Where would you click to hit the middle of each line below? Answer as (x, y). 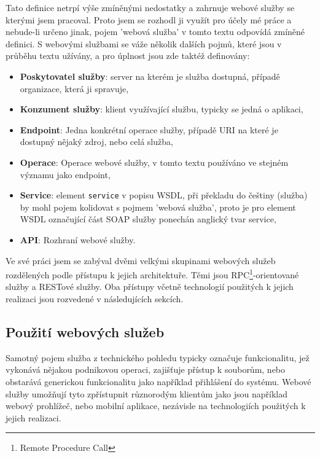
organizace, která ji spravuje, (74, 88)
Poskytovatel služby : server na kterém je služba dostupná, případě (150, 76)
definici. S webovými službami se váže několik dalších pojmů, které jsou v (144, 43)
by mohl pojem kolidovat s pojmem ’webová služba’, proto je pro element (158, 207)
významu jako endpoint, (65, 174)
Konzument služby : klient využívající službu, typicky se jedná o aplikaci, (162, 109)
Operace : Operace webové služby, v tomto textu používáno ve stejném (154, 162)
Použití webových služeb (85, 331)
